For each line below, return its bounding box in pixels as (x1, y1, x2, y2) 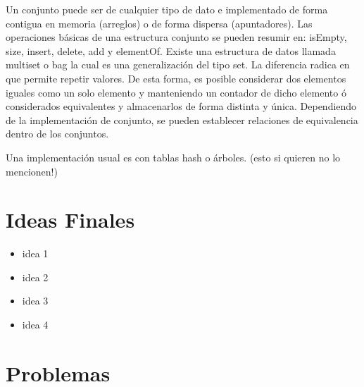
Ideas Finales (6, 205, 135, 234)
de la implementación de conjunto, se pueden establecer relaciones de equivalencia (6, 112, 358, 127)
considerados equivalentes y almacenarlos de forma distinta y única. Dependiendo (6, 99, 357, 113)
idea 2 (22, 269, 49, 284)
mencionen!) (6, 164, 58, 178)
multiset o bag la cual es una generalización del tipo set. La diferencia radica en (6, 57, 350, 72)
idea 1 (22, 246, 49, 261)
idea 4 (22, 317, 49, 332)
